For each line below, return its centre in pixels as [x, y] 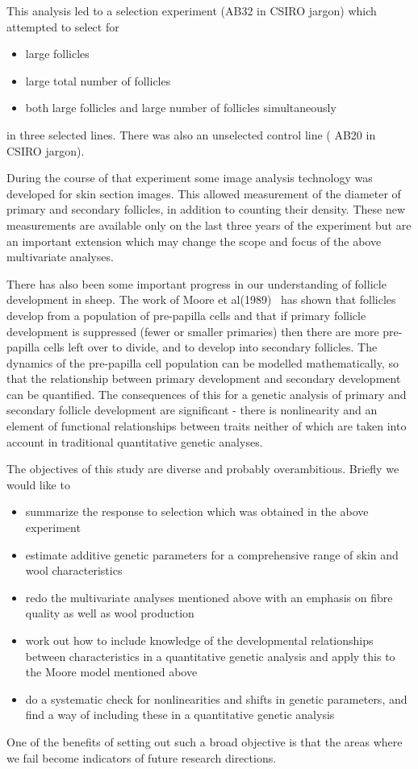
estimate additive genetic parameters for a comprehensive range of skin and [212, 554]
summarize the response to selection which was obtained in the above [197, 511]
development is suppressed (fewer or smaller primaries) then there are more [193, 331]
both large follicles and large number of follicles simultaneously [181, 108]
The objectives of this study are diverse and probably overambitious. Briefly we [203, 469]
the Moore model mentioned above [111, 672]
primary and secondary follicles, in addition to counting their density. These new [206, 209]
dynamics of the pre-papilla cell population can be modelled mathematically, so [203, 362]
